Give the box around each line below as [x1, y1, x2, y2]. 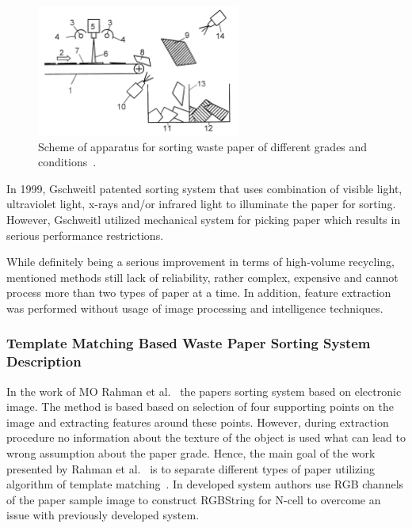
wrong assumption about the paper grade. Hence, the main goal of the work [6, 445, 376, 462]
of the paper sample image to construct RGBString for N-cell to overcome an [6, 491, 381, 507]
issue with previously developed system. [6, 507, 200, 523]
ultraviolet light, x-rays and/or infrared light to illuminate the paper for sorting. [6, 196, 396, 212]
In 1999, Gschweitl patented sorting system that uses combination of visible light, [6, 180, 402, 196]
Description [6, 351, 82, 371]
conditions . [38, 154, 97, 170]
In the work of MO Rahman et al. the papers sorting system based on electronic [6, 382, 402, 399]
